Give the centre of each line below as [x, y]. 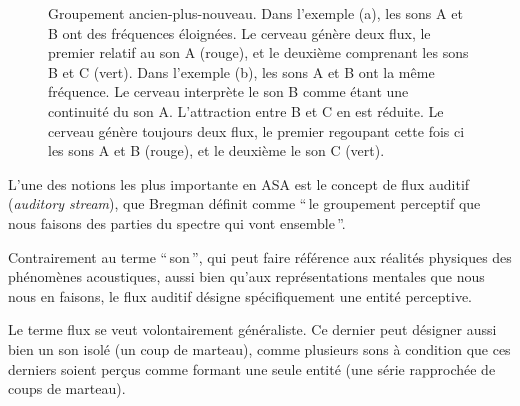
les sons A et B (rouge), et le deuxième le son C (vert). [216, 150]
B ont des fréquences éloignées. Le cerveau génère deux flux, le [239, 32]
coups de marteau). [67, 388]
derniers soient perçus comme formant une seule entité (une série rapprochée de [252, 368]
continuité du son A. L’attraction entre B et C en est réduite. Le [246, 110]
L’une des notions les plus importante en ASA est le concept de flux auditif [239, 183]
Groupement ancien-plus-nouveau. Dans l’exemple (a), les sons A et [255, 13]
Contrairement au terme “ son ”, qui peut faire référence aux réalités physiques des [260, 256]
